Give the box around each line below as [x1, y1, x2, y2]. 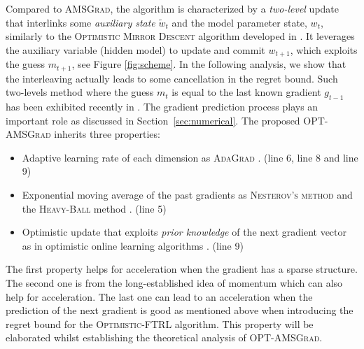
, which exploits [290, 42, 358, 57]
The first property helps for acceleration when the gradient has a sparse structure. [6, 262, 358, 276]
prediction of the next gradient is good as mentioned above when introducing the [6, 303, 353, 318]
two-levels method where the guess [6, 85, 154, 99]
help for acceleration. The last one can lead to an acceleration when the [6, 289, 313, 304]
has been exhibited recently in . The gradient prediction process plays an [6, 99, 318, 114]
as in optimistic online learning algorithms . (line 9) [22, 238, 244, 252]
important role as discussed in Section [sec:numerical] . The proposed [6, 113, 300, 127]
